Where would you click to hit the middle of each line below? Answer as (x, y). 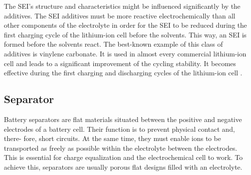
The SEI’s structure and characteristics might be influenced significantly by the (122, 6)
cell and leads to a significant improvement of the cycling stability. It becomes (120, 63)
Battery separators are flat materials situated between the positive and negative (123, 119)
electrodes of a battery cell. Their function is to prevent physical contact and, (119, 129)
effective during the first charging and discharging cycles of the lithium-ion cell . (123, 73)
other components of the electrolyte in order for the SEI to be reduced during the (125, 25)
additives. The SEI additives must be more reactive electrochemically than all (120, 15)
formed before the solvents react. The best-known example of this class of (114, 44)
